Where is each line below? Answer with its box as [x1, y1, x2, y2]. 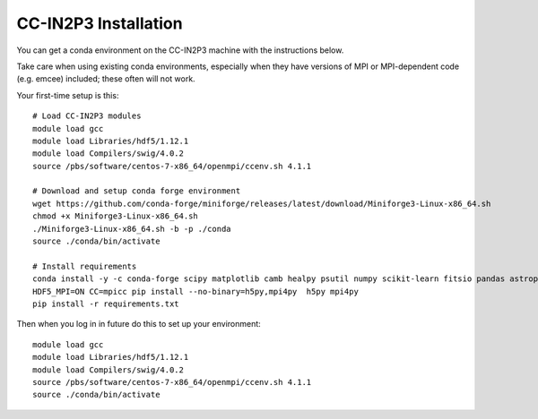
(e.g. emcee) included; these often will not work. [16, 73, 196, 84]
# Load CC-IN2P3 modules [32, 111, 142, 121]
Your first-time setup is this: [16, 90, 119, 100]
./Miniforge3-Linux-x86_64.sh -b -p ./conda [32, 224, 232, 234]
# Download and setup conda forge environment [32, 186, 241, 196]
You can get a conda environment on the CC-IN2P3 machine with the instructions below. [16, 45, 344, 56]
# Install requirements [32, 261, 137, 271]
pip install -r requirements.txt [32, 298, 179, 309]
